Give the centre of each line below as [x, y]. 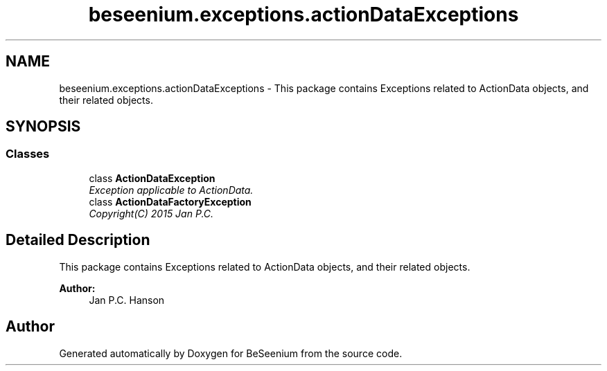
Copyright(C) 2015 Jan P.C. [151, 213]
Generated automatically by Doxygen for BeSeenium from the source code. [231, 353]
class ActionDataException [152, 178]
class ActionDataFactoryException [170, 201]
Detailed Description [78, 240]
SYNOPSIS [43, 127]
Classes [28, 154]
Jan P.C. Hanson [127, 300]
